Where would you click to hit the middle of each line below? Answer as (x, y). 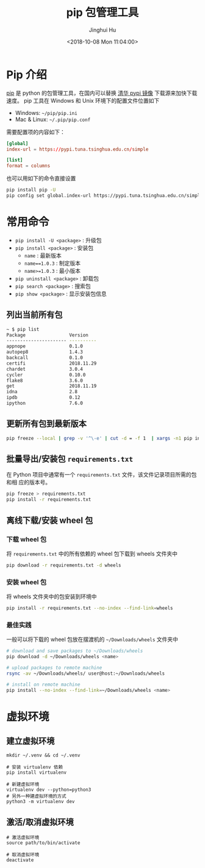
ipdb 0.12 (43, 398)
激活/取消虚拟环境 (40, 822)
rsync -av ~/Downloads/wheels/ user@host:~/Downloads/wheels (86, 673)
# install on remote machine (43, 684)
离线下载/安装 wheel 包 (50, 520)
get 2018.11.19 (52, 386)
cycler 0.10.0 (46, 375)
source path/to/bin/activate (43, 843)
